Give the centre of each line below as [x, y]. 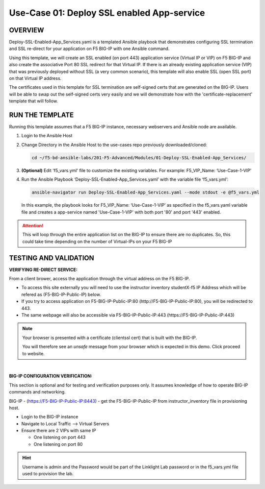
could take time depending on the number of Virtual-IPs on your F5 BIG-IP [97, 241]
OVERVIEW [26, 30]
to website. [34, 353]
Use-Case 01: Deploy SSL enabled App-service [107, 13]
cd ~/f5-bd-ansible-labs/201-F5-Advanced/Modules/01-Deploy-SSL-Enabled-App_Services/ [139, 158]
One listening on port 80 [58, 444]
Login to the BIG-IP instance [50, 417]
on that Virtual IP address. [35, 78]
